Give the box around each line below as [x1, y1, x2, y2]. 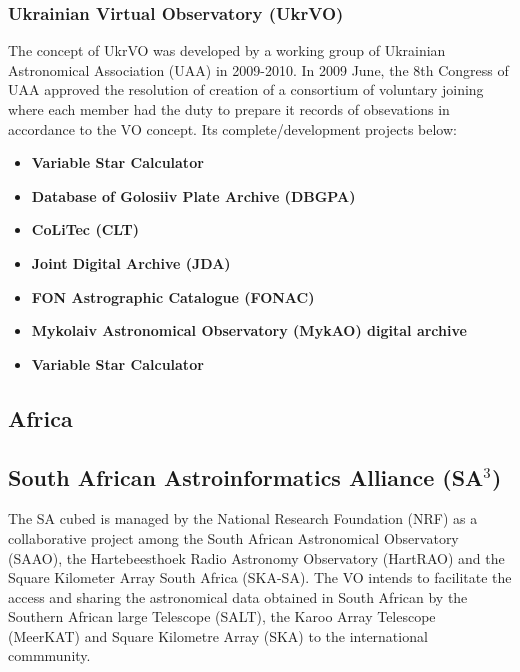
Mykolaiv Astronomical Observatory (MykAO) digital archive [31, 320, 467, 341]
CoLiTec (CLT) [31, 219, 140, 240]
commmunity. [8, 645, 91, 666]
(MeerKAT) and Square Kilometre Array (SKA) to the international [8, 625, 428, 646]
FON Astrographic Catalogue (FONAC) [31, 286, 315, 307]
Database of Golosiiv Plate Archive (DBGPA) [31, 185, 356, 206]
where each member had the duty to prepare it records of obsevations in [8, 99, 450, 119]
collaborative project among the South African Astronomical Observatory [8, 527, 459, 548]
